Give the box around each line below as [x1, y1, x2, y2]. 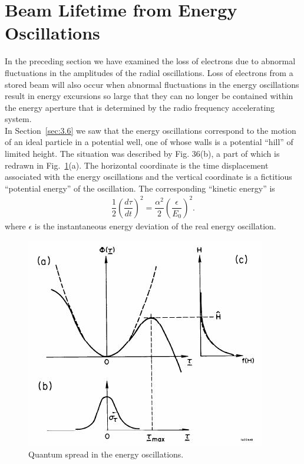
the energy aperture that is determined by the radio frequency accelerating [5, 101, 275, 113]
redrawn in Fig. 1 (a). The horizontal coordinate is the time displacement [5, 159, 269, 171]
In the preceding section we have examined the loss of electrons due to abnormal [5, 55, 296, 67]
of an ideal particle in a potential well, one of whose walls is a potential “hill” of [5, 136, 293, 148]
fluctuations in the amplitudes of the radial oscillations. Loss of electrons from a [5, 66, 293, 78]
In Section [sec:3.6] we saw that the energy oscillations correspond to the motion [5, 124, 296, 136]
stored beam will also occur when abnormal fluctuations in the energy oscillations [5, 78, 299, 90]
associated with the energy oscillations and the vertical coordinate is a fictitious [5, 170, 292, 183]
